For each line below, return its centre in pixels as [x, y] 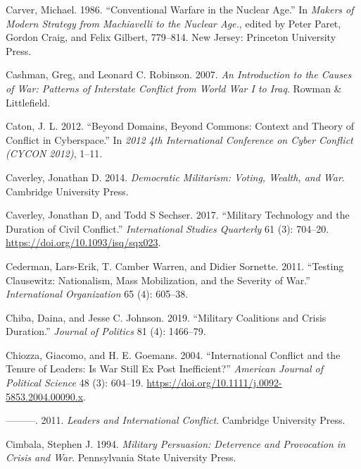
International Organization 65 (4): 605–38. [97, 294]
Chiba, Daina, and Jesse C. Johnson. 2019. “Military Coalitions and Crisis [166, 317]
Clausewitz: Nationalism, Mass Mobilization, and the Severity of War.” [158, 280]
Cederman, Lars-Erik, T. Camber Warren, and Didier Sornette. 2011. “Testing [175, 266]
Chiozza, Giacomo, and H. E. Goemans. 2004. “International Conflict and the [173, 354]
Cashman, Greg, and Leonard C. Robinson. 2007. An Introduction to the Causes [179, 74]
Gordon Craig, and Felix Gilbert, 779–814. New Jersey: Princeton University [171, 37]
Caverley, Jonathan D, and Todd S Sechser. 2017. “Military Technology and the [178, 215]
